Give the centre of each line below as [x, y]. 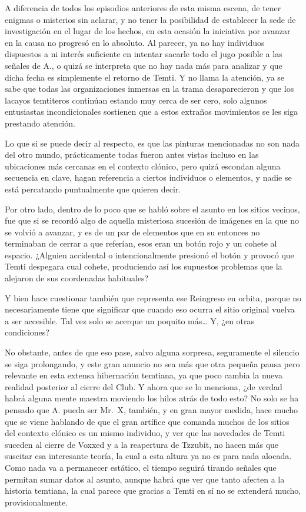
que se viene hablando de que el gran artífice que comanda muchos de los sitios [147, 421]
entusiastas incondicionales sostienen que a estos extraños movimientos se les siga [151, 112]
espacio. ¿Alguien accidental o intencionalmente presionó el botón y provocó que [149, 255]
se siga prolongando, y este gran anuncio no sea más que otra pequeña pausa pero [152, 363]
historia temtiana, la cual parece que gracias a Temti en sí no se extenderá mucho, [153, 491]
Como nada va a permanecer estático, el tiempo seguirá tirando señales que [141, 467]
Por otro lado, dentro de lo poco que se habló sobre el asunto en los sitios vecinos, [152, 209]
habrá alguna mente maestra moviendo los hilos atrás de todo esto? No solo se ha [152, 398]
